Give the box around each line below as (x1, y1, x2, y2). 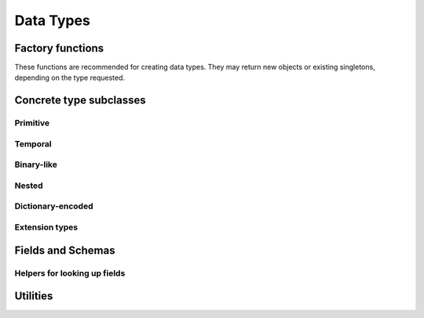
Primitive (14, 117, 50, 128)
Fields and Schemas (14, 244, 115, 257)
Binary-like (14, 159, 58, 170)
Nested (14, 180, 43, 191)
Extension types (14, 222, 79, 233)
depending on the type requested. (14, 73, 126, 82)
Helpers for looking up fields (14, 267, 126, 278)
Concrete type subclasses (14, 94, 146, 107)
